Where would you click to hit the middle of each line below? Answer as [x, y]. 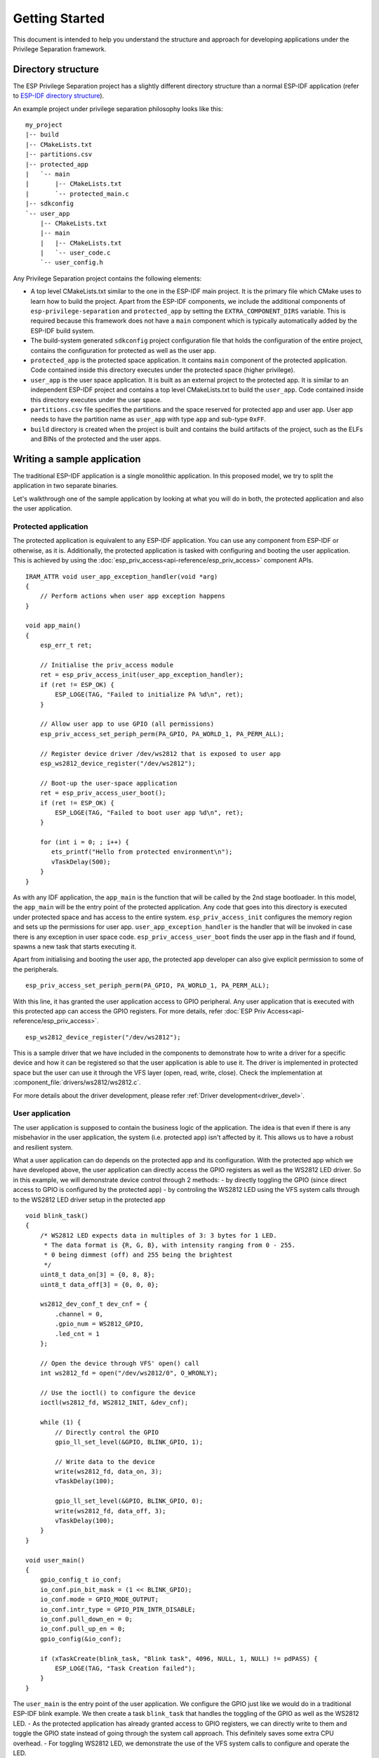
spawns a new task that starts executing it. [75, 947]
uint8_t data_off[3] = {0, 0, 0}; [99, 1284]
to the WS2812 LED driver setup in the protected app [89, 1200]
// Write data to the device [105, 1462]
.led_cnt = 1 [77, 1334]
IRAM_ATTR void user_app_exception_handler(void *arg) [122, 576]
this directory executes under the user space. [97, 399]
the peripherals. [36, 969]
